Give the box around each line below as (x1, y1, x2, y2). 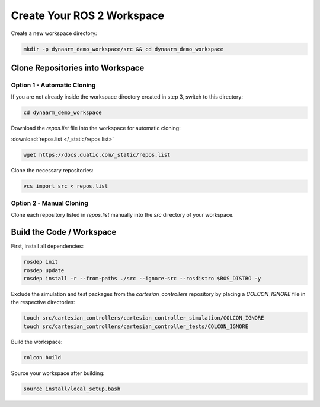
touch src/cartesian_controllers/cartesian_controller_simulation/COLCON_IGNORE (23, 315, 264, 321)
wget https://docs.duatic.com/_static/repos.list (23, 152, 171, 158)
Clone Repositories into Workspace (11, 62, 145, 72)
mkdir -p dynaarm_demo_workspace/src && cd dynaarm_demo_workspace (23, 45, 224, 52)
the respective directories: (11, 299, 75, 306)
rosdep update (23, 267, 65, 273)
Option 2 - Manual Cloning (11, 199, 88, 207)
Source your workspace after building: (11, 369, 105, 377)
